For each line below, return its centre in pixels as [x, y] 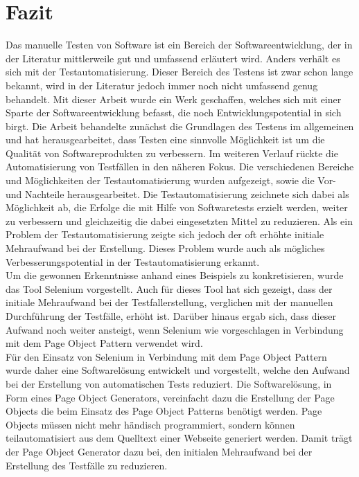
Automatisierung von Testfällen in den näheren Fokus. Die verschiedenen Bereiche [180, 166]
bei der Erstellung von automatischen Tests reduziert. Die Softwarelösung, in [169, 383]
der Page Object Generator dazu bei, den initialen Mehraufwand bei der [159, 451]
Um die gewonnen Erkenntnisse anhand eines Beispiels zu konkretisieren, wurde [175, 275]
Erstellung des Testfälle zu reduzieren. [87, 465]
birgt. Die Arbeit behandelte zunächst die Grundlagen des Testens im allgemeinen [180, 126]
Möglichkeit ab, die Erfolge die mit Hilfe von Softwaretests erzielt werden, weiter [177, 207]
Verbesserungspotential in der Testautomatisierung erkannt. [133, 261]
